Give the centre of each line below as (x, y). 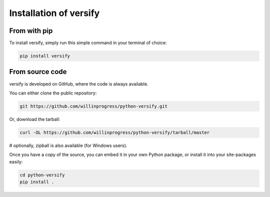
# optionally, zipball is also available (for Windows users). (68, 145)
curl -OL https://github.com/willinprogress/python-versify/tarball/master (115, 132)
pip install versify (45, 56)
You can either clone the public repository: (53, 93)
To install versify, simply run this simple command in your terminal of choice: (88, 43)
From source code (38, 72)
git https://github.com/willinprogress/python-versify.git (93, 106)
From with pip (31, 31)
